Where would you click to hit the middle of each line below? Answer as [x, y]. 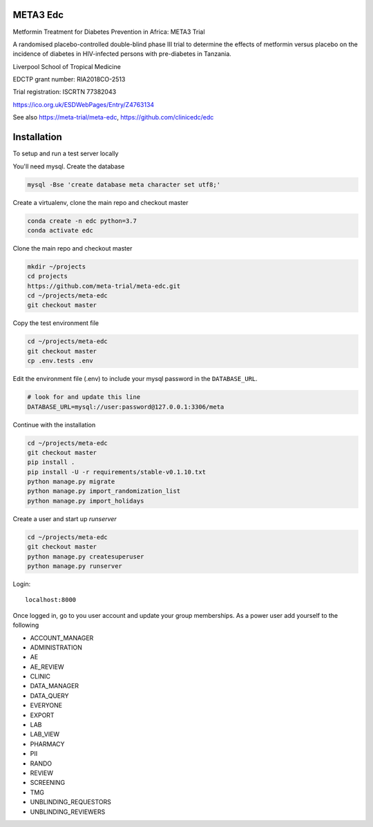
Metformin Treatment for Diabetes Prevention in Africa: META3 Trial [109, 32]
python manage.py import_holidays [86, 501]
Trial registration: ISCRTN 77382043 [65, 92]
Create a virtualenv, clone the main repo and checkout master [101, 202]
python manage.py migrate [71, 482]
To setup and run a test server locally [66, 154]
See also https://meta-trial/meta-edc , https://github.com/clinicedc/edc [113, 117]
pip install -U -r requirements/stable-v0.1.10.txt [117, 472]
